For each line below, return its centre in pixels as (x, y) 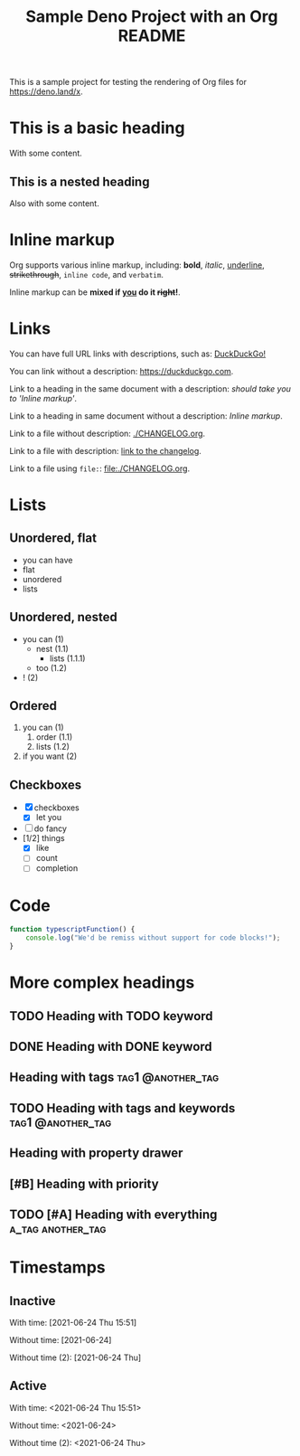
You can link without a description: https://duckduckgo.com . (122, 371)
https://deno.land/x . (46, 91)
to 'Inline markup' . (43, 398)
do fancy (51, 828)
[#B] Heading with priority (84, 1183)
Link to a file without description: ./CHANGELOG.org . (108, 433)
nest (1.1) (52, 648)
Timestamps (57, 1267)
